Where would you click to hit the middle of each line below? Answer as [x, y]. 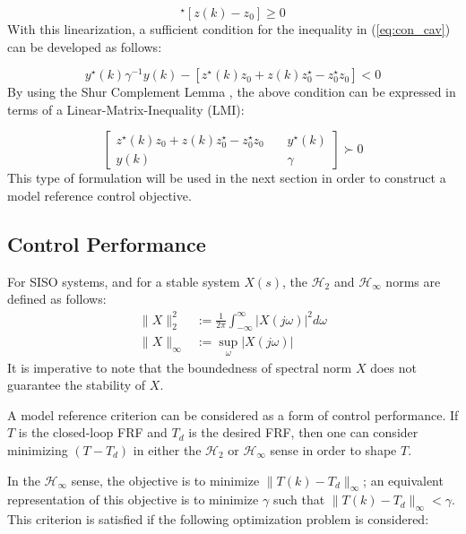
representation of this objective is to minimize [133, 500]
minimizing [38, 449]
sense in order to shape [333, 449]
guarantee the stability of [77, 385]
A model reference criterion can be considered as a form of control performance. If [233, 414]
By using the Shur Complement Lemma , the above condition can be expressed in [232, 92]
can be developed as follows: [85, 46]
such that [299, 500]
